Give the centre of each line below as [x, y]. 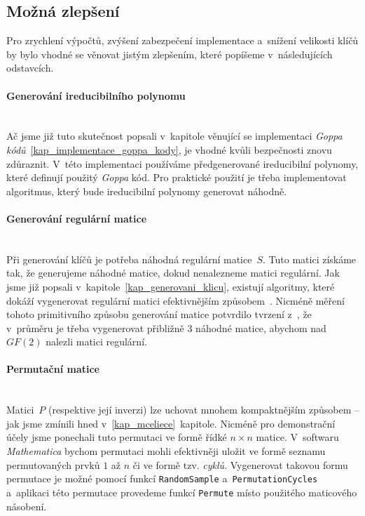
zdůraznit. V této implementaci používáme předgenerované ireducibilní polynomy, [182, 163]
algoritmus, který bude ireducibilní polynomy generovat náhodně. [147, 191]
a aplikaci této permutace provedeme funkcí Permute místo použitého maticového [182, 492]
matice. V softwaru [297, 437]
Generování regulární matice [77, 218]
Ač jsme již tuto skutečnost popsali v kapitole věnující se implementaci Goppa [174, 136]
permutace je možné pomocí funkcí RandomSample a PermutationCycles [162, 478]
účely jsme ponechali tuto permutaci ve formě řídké [117, 437]
